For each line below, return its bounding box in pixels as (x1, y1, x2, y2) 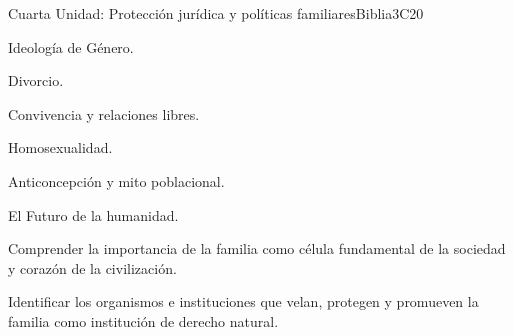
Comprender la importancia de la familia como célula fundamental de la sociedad (8, 238, 506, 259)
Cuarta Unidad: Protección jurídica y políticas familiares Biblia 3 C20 (8, 3, 424, 23)
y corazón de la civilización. (8, 257, 177, 278)
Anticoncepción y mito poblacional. (8, 170, 225, 191)
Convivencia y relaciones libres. (8, 103, 200, 124)
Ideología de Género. (8, 36, 134, 57)
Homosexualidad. (8, 137, 113, 158)
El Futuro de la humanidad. (8, 204, 179, 225)
